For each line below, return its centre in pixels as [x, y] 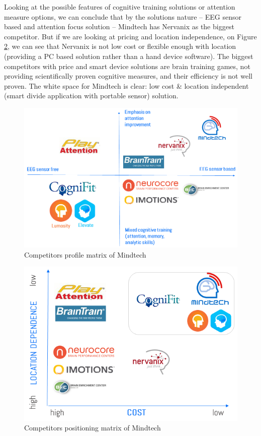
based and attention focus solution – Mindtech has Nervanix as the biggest [119, 26]
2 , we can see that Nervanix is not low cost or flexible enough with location [120, 46]
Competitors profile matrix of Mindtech [85, 254]
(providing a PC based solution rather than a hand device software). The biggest [129, 56]
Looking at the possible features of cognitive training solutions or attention [120, 7]
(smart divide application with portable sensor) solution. [91, 96]
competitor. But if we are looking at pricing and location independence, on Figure [130, 36]
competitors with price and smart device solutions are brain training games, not [127, 66]
